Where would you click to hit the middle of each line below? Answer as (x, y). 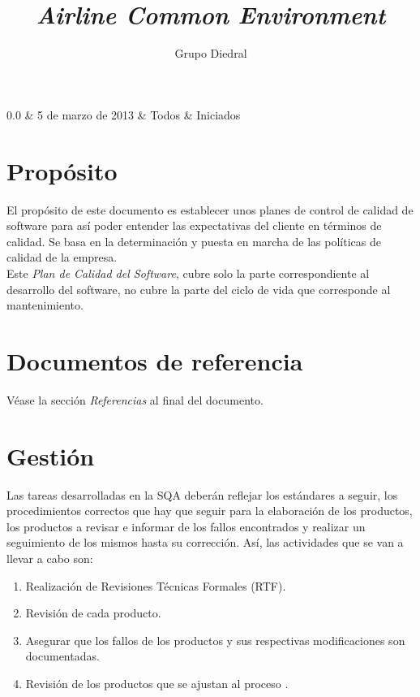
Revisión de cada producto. (93, 613)
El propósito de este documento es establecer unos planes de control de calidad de (210, 209)
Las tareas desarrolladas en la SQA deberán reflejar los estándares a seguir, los (202, 494)
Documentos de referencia (155, 360)
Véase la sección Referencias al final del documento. (135, 399)
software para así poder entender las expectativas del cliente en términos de (194, 225)
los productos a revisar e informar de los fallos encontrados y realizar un (186, 526)
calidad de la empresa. (62, 257)
